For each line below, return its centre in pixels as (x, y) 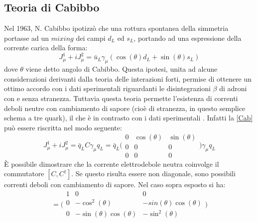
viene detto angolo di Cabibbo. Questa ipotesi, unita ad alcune (122, 69)
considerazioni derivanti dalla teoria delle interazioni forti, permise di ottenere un (128, 78)
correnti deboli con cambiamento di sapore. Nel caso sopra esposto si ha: (115, 184)
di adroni (233, 88)
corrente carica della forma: (46, 48)
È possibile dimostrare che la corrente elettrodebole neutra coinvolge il (112, 164)
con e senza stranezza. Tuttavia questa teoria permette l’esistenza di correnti (121, 98)
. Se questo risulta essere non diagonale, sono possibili (153, 173)
